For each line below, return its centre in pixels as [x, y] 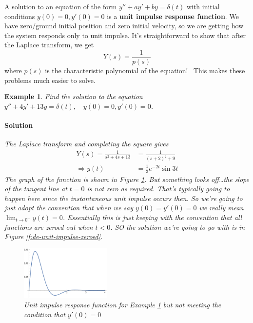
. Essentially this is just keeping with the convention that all [152, 217]
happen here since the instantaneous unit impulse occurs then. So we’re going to [124, 198]
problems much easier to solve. [50, 80]
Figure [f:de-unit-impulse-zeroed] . [54, 236]
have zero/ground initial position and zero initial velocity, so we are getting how [124, 26]
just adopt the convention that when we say [69, 208]
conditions [20, 16]
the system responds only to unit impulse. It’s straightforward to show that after [125, 35]
